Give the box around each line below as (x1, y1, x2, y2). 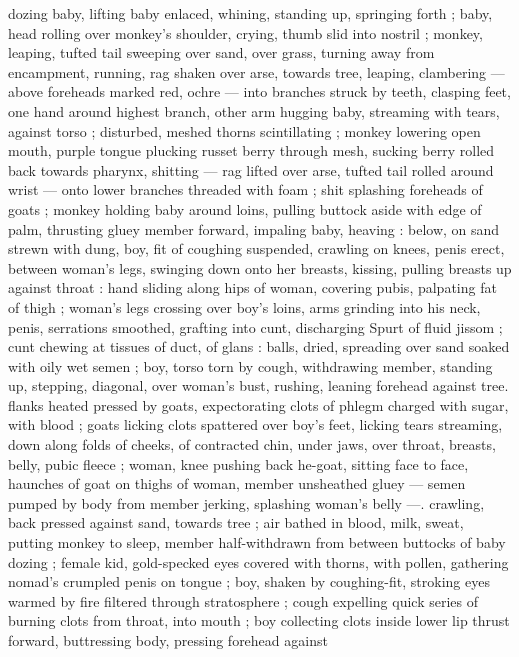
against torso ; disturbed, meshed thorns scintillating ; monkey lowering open (8, 120, 481, 141)
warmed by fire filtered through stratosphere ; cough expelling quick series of (8, 590, 478, 611)
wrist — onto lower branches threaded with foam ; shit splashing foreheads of (8, 179, 483, 200)
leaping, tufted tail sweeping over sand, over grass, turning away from (8, 42, 435, 63)
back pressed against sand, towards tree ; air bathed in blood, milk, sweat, (8, 512, 464, 533)
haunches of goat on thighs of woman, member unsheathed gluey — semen (8, 473, 466, 494)
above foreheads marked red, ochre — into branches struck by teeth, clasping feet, (8, 81, 511, 102)
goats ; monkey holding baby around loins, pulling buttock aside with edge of (8, 198, 482, 219)
